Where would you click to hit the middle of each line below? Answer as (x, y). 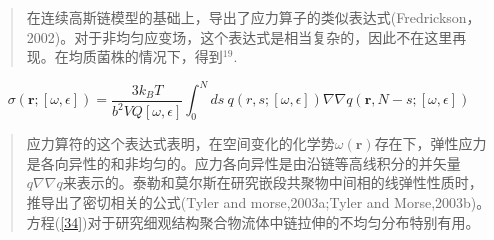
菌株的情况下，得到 (159, 56)
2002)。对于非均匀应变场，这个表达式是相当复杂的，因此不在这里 (239, 36)
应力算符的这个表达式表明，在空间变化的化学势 (180, 143)
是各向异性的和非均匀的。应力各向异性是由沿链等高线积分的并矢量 (243, 162)
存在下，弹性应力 (430, 143)
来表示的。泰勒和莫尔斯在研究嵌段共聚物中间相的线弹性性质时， (272, 182)
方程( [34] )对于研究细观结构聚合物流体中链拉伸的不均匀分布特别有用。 (253, 221)
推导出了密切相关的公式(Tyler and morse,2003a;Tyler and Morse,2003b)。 (258, 202)
